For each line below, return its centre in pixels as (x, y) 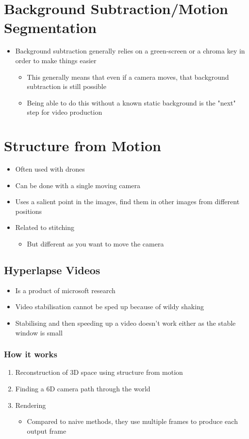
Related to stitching (45, 227)
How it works (31, 354)
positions (29, 211)
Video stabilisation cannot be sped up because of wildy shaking (109, 307)
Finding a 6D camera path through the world (83, 388)
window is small (39, 332)
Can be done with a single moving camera (78, 185)
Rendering (31, 405)
